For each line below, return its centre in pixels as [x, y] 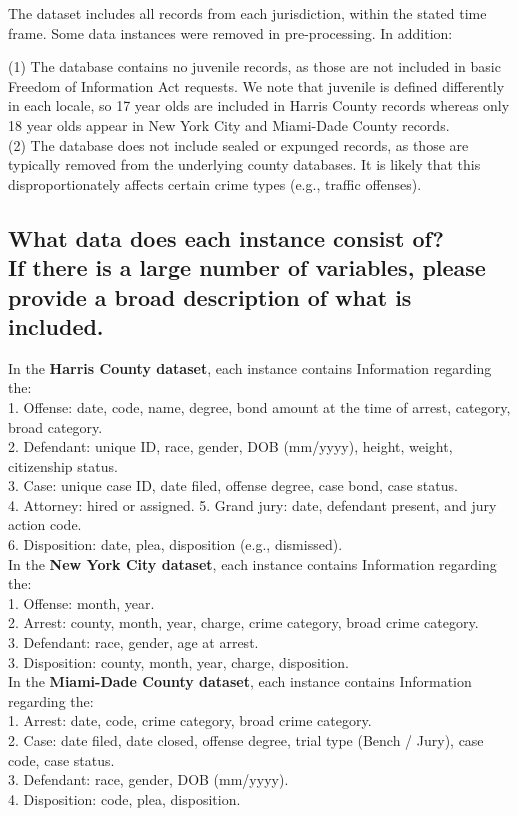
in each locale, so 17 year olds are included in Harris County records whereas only [259, 105]
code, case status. [61, 759]
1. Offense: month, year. [81, 602]
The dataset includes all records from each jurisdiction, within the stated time [247, 13]
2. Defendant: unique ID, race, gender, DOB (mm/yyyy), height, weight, [230, 446]
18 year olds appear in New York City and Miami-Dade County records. [229, 124]
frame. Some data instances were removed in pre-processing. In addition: [230, 32]
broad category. [55, 426]
